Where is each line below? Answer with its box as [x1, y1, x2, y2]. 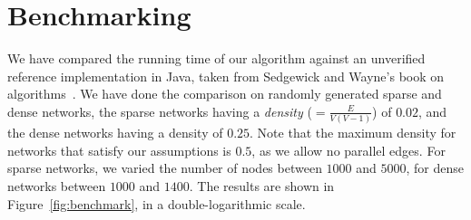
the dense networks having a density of [7, 123, 223, 142]
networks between [7, 177, 106, 195]
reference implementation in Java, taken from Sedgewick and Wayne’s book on [7, 66, 445, 85]
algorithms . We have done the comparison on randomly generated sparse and [7, 84, 442, 103]
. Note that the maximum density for [250, 123, 456, 142]
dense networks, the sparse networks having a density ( [7, 101, 312, 120]
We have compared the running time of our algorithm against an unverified [7, 49, 426, 68]
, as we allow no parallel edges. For [251, 140, 446, 159]
